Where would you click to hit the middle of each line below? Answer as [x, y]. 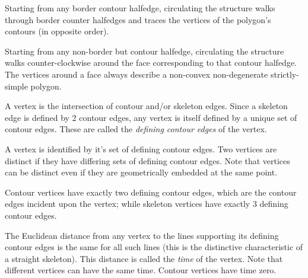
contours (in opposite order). [57, 31]
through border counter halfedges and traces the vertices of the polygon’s [138, 19]
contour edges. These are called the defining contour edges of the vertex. [136, 129]
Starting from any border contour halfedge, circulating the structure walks [140, 8]
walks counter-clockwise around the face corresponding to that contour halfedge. [151, 63]
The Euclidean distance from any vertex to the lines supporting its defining [142, 235]
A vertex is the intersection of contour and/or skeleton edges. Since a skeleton [146, 106]
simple [16, 86]
